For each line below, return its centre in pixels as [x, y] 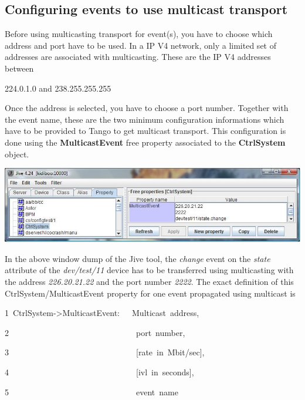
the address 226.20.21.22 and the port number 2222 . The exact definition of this [149, 282]
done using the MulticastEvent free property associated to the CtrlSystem [145, 142]
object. [17, 154]
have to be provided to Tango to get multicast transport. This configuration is [145, 131]
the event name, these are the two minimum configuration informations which [145, 119]
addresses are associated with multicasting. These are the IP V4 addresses [138, 57]
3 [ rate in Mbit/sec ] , [105, 352]
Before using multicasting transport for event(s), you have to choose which [139, 34]
